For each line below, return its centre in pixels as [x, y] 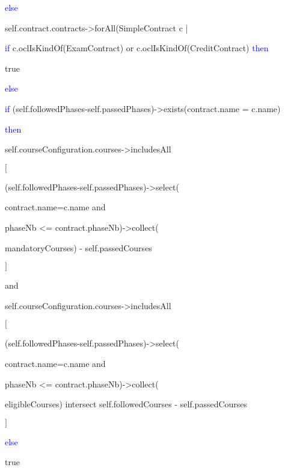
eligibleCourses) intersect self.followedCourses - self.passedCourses [126, 404]
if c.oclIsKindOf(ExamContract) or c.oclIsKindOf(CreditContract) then [137, 48]
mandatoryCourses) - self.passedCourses [78, 247]
